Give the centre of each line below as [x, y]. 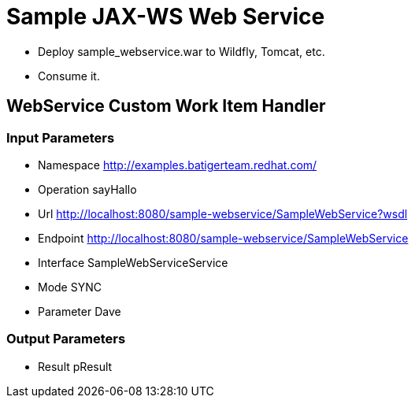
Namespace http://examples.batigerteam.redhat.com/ [178, 165]
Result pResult [75, 366]
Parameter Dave [80, 311]
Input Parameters [61, 137]
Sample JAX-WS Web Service [166, 17]
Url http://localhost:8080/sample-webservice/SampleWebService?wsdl [223, 213]
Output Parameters [66, 339]
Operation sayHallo [87, 189]
